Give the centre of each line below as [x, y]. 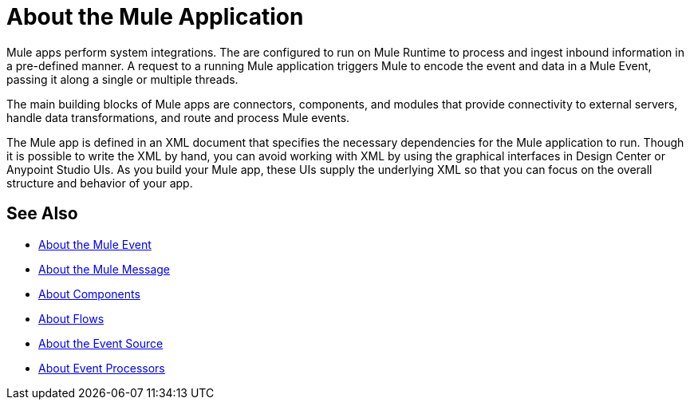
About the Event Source [101, 343]
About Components [89, 294]
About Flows [71, 318]
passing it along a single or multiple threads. [122, 79]
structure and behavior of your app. [100, 183]
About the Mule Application [155, 17]
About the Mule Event [95, 244]
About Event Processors [102, 368]
